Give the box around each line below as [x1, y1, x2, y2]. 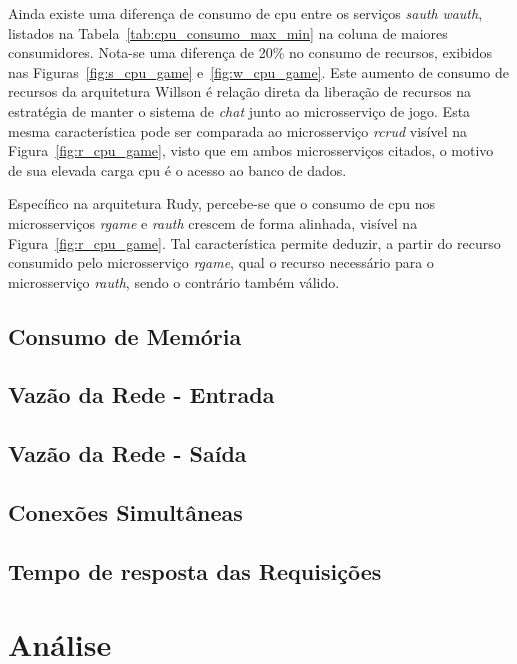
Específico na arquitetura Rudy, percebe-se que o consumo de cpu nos [8, 193, 436, 214]
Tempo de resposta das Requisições [8, 555, 382, 586]
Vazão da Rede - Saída [8, 438, 247, 469]
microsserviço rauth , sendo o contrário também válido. [8, 271, 340, 292]
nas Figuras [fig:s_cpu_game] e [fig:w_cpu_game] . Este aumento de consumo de [8, 61, 509, 82]
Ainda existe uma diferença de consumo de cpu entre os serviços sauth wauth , [8, 3, 483, 23]
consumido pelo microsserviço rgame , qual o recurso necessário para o [8, 252, 434, 273]
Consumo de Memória [8, 320, 242, 351]
